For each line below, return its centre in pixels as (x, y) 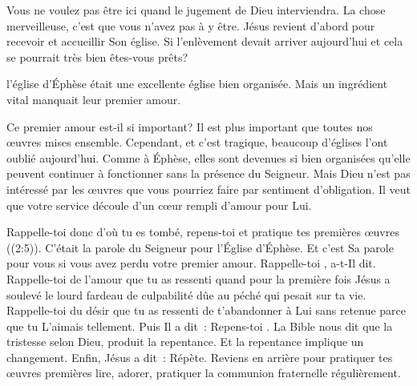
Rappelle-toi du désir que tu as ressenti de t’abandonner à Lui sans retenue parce (206, 310)
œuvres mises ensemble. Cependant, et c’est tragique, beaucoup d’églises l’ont (197, 142)
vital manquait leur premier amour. (94, 99)
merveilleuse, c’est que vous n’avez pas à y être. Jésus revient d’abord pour (191, 25)
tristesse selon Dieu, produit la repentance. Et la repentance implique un (185, 342)
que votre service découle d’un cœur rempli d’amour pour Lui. (159, 205)
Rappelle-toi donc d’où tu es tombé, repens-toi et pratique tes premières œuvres (203, 232)
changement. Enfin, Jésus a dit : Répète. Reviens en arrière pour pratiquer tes (200, 357)
